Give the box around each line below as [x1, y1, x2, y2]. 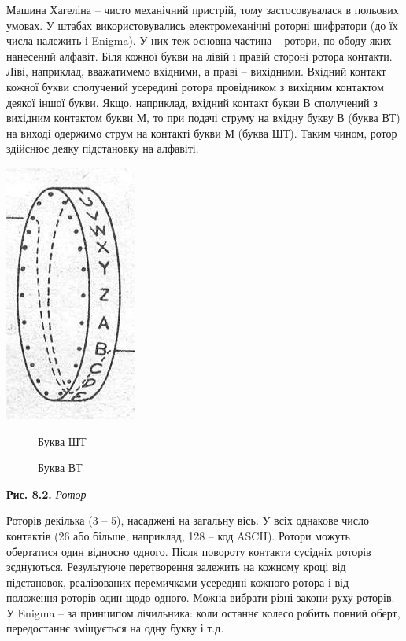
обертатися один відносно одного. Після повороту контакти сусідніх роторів [6, 543, 371, 559]
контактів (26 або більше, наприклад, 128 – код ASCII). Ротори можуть [6, 527, 350, 543]
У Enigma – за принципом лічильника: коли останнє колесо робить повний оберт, [6, 604, 400, 621]
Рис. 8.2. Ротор [6, 485, 87, 502]
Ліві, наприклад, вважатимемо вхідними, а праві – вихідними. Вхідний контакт [6, 63, 386, 79]
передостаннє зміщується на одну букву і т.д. [6, 620, 224, 636]
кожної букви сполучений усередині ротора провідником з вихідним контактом [6, 78, 384, 94]
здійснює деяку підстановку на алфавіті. [6, 140, 199, 157]
